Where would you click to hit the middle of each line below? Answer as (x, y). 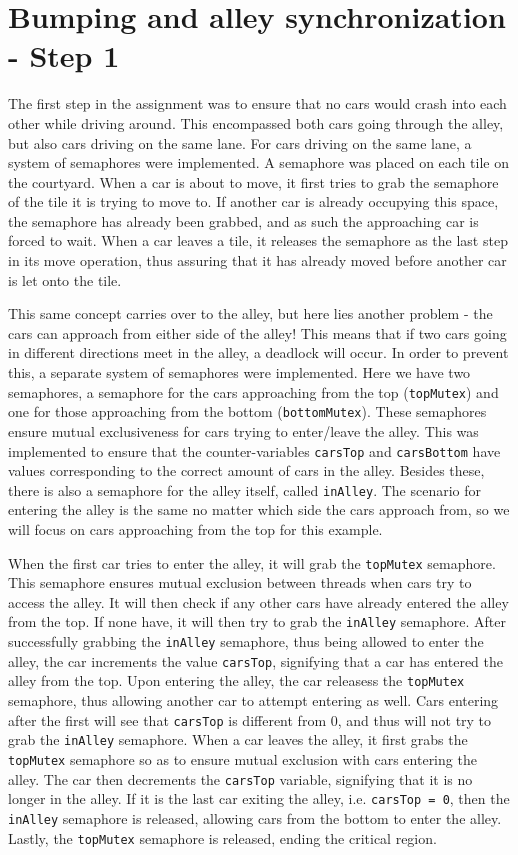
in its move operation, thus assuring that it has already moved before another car (257, 260)
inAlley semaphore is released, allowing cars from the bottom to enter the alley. (255, 817)
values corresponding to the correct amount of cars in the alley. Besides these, (246, 470)
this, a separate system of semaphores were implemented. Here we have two (239, 372)
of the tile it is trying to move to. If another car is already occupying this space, (253, 201)
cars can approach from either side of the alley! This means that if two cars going (257, 332)
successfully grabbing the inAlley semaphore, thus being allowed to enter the (246, 641)
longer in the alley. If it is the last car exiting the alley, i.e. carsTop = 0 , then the (259, 798)
